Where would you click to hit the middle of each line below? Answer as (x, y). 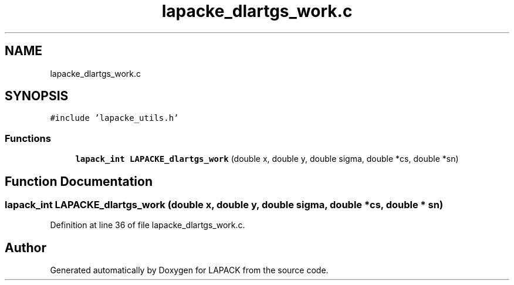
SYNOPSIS (37, 96)
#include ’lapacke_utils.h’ (114, 118)
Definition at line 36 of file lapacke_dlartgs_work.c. (148, 225)
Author (26, 247)
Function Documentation (79, 181)
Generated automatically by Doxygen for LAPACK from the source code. (189, 270)
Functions (28, 138)
